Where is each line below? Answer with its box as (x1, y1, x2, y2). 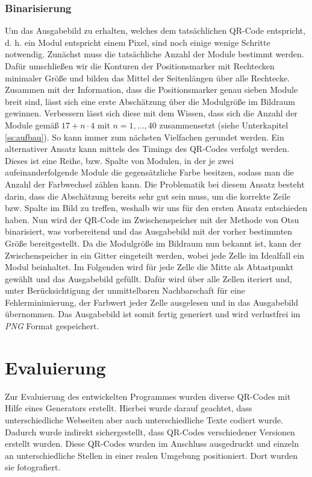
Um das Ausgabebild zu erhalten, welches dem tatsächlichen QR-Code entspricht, (5, 24, 306, 37)
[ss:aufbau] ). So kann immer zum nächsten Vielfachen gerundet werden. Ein (5, 130, 284, 143)
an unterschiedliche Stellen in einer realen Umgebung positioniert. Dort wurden (5, 449, 298, 461)
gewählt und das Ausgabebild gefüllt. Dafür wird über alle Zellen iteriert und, (5, 272, 292, 285)
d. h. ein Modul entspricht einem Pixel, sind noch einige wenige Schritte (5, 36, 270, 48)
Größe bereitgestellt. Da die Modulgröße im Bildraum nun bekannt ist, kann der (5, 236, 302, 249)
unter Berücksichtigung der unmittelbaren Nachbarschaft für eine (5, 284, 245, 297)
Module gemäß (5, 118, 59, 131)
